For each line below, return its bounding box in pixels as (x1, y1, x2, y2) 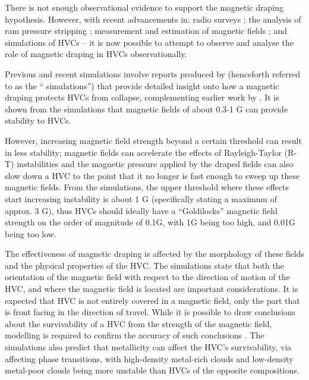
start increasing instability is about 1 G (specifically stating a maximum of (5, 192, 277, 205)
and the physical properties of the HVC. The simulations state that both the (5, 259, 284, 271)
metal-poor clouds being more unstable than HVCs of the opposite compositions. (5, 364, 299, 376)
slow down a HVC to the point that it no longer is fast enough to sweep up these (5, 169, 300, 181)
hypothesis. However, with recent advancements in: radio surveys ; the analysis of (5, 12, 301, 25)
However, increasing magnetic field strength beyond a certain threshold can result (5, 134, 302, 146)
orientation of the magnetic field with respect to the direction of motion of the (5, 271, 290, 283)
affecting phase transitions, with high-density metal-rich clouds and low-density (5, 352, 294, 365)
